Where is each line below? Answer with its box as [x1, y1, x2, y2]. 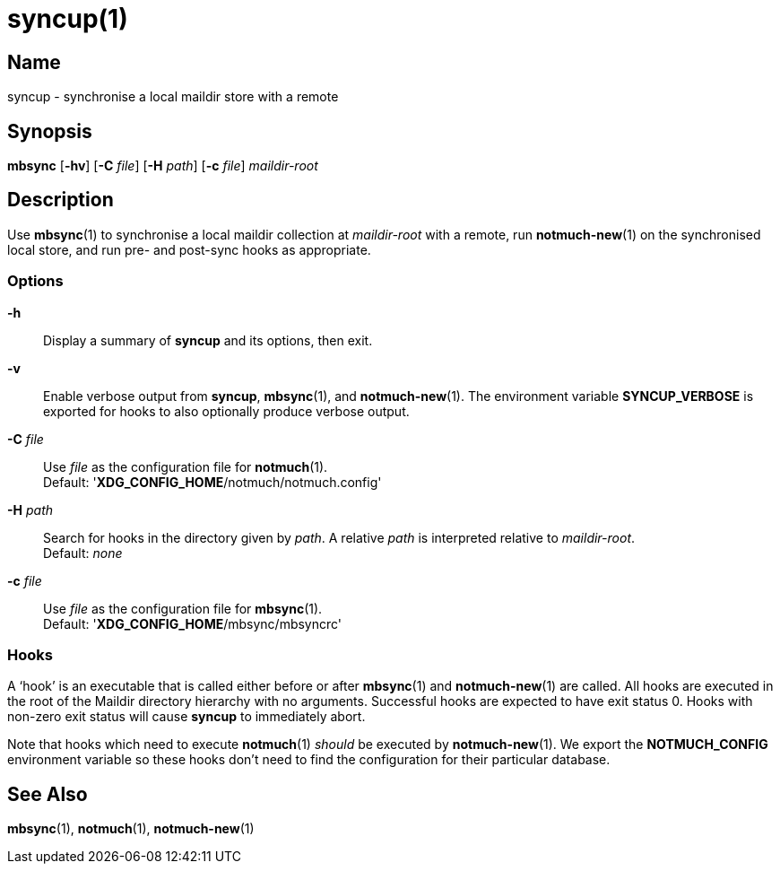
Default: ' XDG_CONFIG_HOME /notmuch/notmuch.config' [43, 474, 382, 490]
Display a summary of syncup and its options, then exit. [43, 332, 373, 348]
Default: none [43, 544, 123, 561]
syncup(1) [7, 4, 128, 34]
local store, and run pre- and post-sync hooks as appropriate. [7, 241, 371, 257]
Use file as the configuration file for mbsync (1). [43, 600, 323, 616]
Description [7, 188, 114, 212]
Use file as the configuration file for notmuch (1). [43, 458, 328, 475]
